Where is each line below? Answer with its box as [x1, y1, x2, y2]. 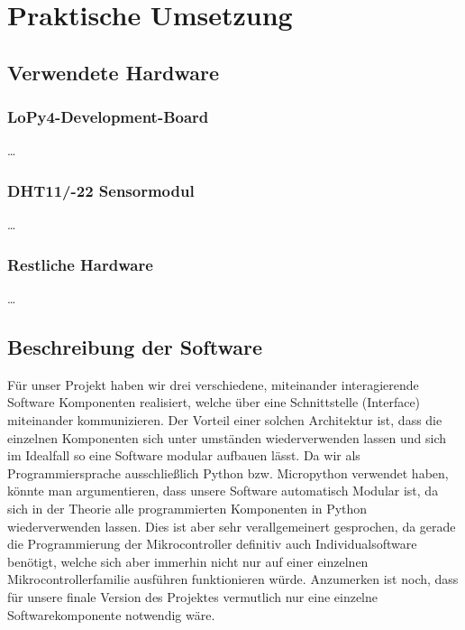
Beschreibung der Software [7, 332, 262, 360]
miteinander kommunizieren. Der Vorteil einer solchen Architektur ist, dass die [7, 410, 442, 429]
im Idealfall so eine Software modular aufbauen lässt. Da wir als [7, 446, 360, 465]
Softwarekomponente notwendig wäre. [7, 605, 215, 624]
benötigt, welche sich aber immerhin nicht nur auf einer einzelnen [7, 551, 369, 570]
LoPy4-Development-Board [7, 106, 209, 128]
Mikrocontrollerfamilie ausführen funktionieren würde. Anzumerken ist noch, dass [7, 570, 459, 588]
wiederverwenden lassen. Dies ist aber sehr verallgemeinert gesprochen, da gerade [7, 516, 456, 535]
